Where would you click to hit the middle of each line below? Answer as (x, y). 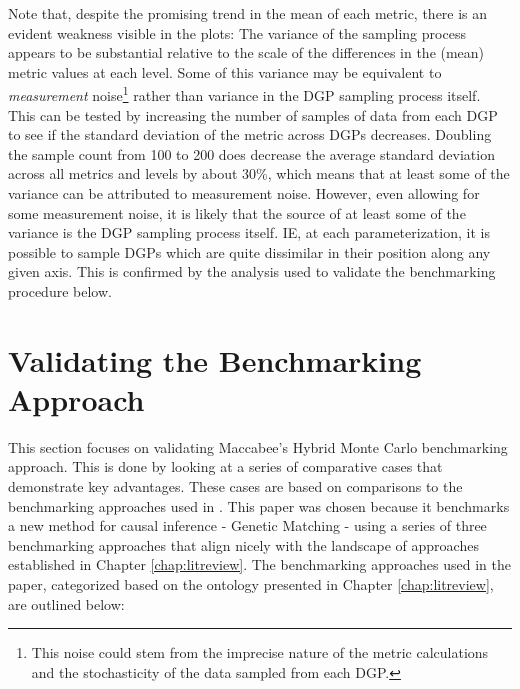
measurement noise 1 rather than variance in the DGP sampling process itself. (244, 94)
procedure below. (60, 290)
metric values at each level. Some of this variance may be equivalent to (225, 71)
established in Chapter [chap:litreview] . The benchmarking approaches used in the (259, 564)
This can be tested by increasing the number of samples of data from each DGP (253, 114)
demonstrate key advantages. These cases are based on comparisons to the (235, 486)
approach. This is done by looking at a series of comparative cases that (225, 466)
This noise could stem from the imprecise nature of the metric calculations (260, 652)
